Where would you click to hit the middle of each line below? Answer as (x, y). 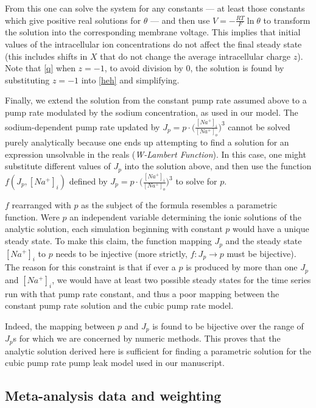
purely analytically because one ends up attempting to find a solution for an (147, 142)
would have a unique (271, 229)
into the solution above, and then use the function (218, 166)
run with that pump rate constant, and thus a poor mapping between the (142, 293)
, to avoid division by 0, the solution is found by (194, 68)
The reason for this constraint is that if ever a (90, 267)
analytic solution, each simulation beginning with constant (114, 229)
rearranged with (41, 205)
